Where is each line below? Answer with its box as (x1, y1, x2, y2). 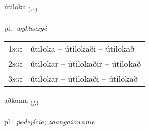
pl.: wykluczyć (4, 22, 47, 33)
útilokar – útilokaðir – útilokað (30, 58, 141, 70)
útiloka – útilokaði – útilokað (30, 43, 135, 55)
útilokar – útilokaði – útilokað (30, 72, 138, 85)
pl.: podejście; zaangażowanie (4, 116, 95, 127)
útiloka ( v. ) (4, 1, 38, 13)
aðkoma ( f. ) (4, 95, 39, 107)
